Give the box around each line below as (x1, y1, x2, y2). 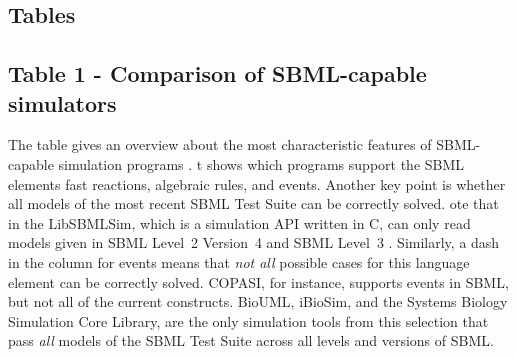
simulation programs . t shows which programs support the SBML (58, 153, 465, 174)
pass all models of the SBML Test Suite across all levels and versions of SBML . (8, 330, 494, 351)
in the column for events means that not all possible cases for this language (8, 251, 470, 272)
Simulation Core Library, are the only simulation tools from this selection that (8, 310, 489, 331)
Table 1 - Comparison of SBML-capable (8, 58, 427, 89)
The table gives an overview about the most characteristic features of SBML (8, 134, 476, 155)
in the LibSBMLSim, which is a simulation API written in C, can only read (8, 212, 471, 233)
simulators (8, 87, 117, 118)
